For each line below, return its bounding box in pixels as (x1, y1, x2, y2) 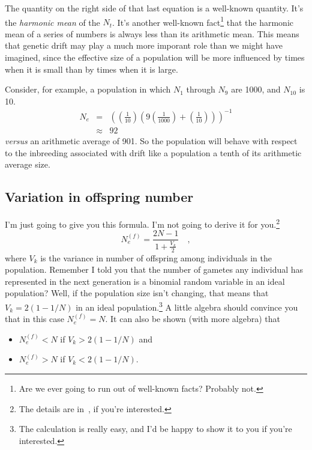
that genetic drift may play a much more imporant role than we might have (5, 39, 283, 52)
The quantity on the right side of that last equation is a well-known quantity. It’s (5, 2, 304, 14)
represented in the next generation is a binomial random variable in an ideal (5, 275, 285, 287)
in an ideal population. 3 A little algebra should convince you (76, 299, 298, 313)
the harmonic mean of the (5, 16, 100, 28)
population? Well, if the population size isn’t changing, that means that (5, 287, 269, 299)
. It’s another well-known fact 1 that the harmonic (112, 14, 293, 28)
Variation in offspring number (5, 187, 194, 206)
